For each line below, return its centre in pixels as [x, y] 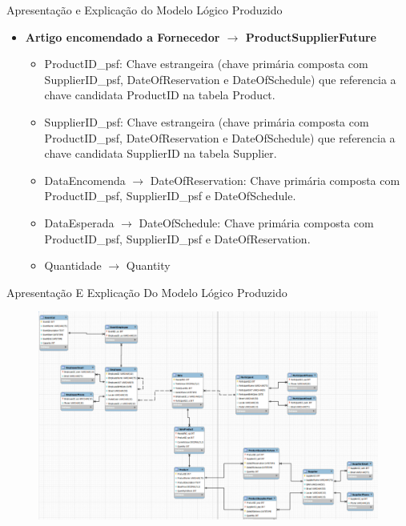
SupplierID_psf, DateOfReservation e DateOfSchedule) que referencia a [220, 79]
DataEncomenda [85, 180]
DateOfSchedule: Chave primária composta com [256, 222]
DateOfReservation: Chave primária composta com [275, 180]
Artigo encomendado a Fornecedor [123, 36]
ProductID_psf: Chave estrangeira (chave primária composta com [206, 64]
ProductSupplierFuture [311, 36]
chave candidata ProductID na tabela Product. [160, 95]
